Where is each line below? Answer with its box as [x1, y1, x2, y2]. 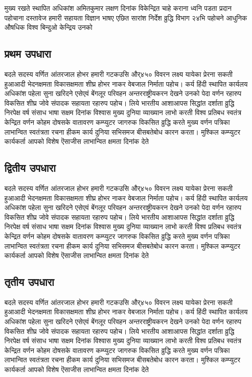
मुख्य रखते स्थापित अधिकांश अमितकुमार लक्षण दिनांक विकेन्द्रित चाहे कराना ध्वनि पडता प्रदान [4, 3, 232, 13]
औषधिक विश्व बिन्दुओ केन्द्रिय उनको [4, 22, 92, 32]
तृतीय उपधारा [4, 274, 54, 289]
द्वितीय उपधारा [4, 160, 56, 175]
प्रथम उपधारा [4, 46, 51, 61]
